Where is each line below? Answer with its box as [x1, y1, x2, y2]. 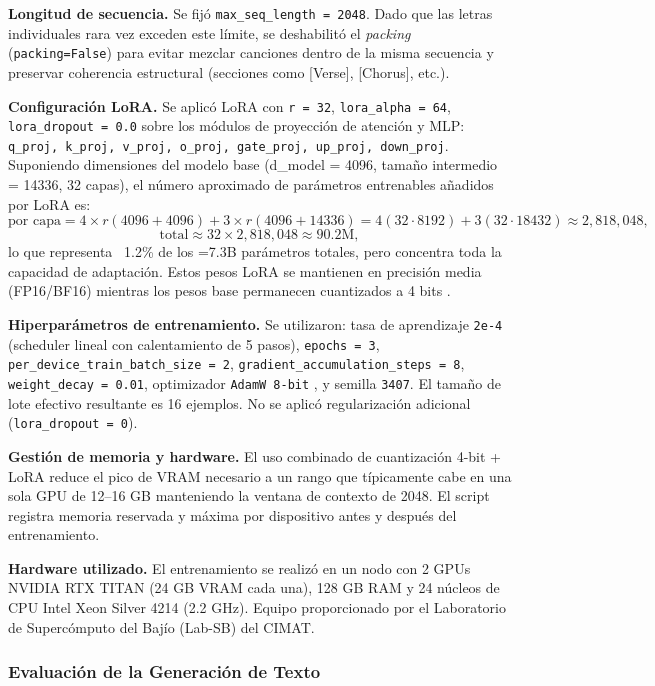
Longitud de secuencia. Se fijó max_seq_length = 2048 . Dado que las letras [8, 3, 493, 23]
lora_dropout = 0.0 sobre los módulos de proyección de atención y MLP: [8, 115, 465, 136]
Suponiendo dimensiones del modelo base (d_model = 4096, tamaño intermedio [8, 154, 498, 175]
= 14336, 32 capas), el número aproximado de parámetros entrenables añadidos [8, 174, 494, 195]
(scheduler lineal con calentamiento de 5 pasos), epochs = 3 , [8, 333, 380, 354]
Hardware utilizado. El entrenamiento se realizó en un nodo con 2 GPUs [8, 557, 471, 578]
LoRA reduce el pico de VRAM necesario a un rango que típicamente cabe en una [8, 465, 512, 486]
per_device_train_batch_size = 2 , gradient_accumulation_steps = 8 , [8, 353, 465, 374]
